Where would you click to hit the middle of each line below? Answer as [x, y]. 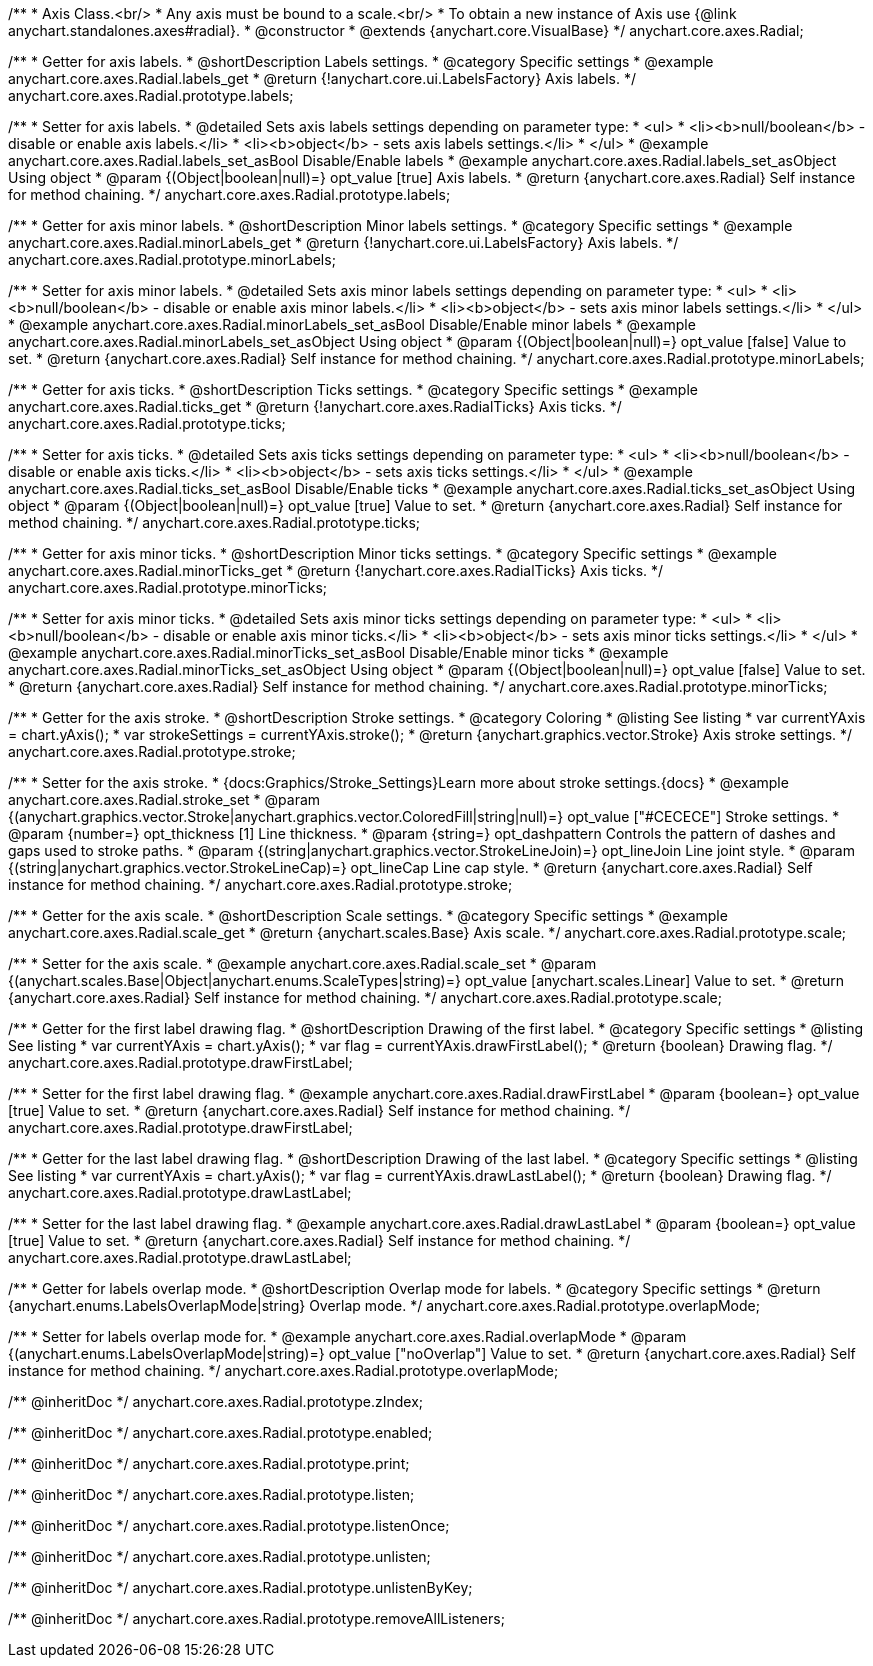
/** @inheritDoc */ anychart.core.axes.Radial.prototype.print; [209, 1463]
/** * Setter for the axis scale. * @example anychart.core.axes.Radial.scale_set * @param [302, 963]
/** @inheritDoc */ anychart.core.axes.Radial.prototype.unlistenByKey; [240, 1587]
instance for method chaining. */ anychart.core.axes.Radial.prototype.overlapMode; [283, 1370]
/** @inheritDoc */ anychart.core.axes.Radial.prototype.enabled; [220, 1432]
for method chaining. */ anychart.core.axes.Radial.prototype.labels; [229, 194]
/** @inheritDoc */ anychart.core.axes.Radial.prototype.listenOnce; [229, 1525]
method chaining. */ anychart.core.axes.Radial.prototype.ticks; [214, 522]
